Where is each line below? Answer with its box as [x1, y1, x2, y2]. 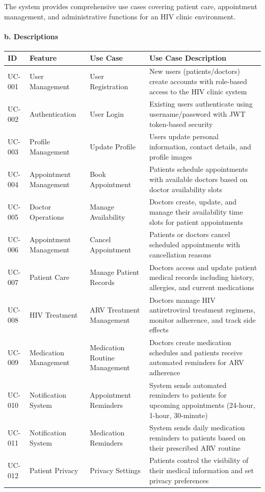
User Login [90, 108, 124, 119]
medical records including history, [149, 272, 254, 282]
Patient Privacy [29, 465, 78, 476]
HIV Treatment [29, 309, 78, 320]
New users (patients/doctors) [149, 66, 240, 76]
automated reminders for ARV [149, 357, 244, 368]
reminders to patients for [149, 390, 227, 400]
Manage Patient [90, 267, 140, 277]
